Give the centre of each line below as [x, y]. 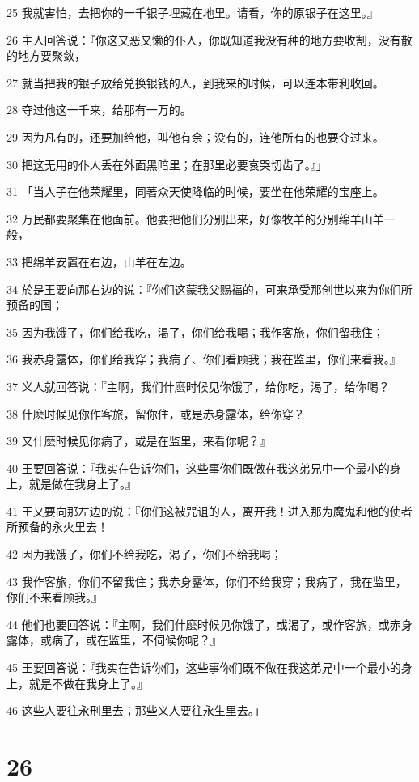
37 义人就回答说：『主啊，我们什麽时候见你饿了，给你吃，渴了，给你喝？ [198, 386]
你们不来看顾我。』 [55, 597]
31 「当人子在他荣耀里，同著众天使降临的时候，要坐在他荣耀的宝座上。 [195, 191]
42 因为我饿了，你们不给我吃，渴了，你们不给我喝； [144, 554]
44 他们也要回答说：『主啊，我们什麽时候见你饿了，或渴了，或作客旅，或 [198, 624]
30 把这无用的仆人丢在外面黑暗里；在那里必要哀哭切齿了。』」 [167, 164]
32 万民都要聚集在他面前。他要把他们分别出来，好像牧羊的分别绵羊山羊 [195, 218]
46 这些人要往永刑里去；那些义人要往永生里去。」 [136, 710]
